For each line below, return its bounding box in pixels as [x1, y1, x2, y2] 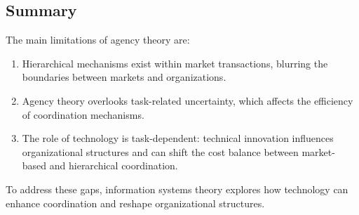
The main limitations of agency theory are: [6, 32, 190, 47]
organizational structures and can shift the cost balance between [22, 144, 299, 159]
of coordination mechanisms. [22, 107, 144, 122]
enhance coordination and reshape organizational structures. [6, 195, 265, 210]
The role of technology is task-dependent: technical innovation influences [22, 131, 334, 145]
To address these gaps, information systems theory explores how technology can [6, 181, 348, 196]
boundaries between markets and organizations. [22, 70, 226, 84]
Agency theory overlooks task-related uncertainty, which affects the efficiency [22, 93, 353, 107]
